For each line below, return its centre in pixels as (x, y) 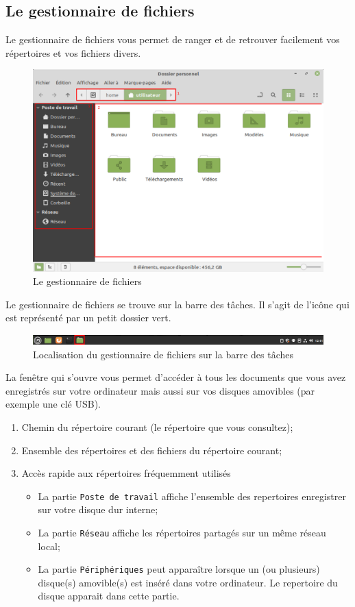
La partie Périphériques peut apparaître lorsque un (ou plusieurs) (179, 569)
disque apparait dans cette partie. (109, 596)
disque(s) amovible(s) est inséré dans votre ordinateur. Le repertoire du (188, 582)
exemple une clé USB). (53, 404)
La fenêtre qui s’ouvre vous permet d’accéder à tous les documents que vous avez (176, 377)
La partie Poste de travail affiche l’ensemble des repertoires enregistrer (192, 496)
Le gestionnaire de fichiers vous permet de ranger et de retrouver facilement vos (173, 39)
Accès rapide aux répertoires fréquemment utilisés (126, 473)
